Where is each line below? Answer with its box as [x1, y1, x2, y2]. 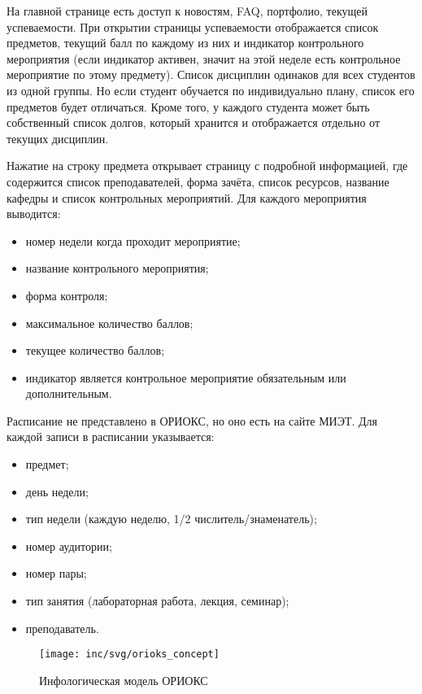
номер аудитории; [25, 537, 112, 554]
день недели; [25, 482, 89, 500]
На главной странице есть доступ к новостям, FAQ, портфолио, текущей [7, 2, 368, 19]
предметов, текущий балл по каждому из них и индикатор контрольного [7, 34, 364, 51]
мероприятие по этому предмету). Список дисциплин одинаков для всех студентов [7, 66, 415, 83]
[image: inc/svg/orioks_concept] [39, 648, 220, 661]
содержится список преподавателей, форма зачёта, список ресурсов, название [7, 172, 389, 190]
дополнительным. [25, 385, 112, 402]
